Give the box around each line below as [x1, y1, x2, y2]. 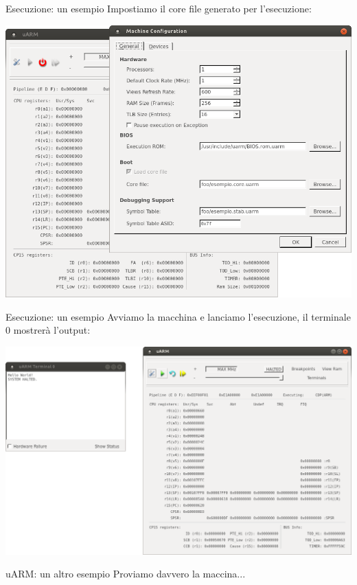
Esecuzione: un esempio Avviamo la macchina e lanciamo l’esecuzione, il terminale [5, 309, 351, 323]
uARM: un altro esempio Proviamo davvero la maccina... [5, 566, 246, 581]
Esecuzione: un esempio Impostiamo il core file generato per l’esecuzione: [5, 1, 312, 15]
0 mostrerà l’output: [5, 323, 91, 337]
